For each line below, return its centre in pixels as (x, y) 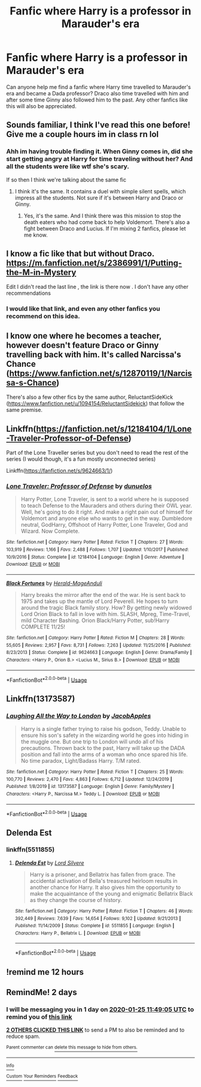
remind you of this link (39, 1017)
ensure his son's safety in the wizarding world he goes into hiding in (105, 735)
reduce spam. (23, 1037)
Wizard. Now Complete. (50, 531)
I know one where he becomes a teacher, (84, 335)
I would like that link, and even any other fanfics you (83, 309)
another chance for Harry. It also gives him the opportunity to (105, 887)
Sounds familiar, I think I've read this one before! (98, 125)
